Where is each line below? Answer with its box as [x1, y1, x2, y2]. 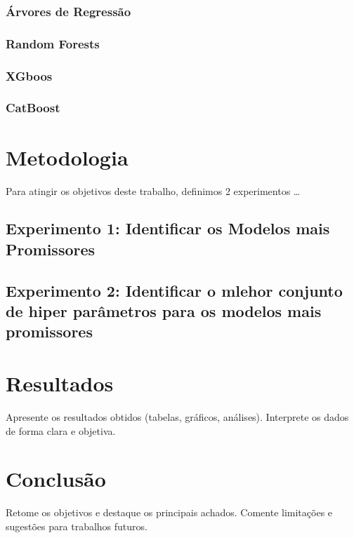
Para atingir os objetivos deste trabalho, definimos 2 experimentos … [6, 183, 301, 198]
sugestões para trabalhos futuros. [6, 518, 147, 533]
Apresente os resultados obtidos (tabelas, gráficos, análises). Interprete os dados [6, 409, 349, 424]
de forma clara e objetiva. [6, 423, 116, 438]
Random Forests [6, 34, 100, 52]
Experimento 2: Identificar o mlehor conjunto [6, 279, 343, 301]
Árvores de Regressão [6, 2, 131, 20]
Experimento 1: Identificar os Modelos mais [6, 217, 330, 239]
